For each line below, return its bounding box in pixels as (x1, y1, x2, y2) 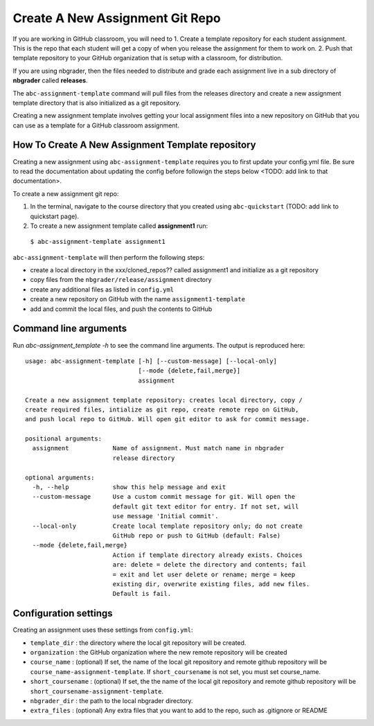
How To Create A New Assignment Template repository (12, 139, 256, 151)
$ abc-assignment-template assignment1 (30, 238, 166, 246)
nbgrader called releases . (12, 76, 88, 85)
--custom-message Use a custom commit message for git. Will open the (32, 493, 296, 501)
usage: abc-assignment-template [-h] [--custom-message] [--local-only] (25, 357, 277, 365)
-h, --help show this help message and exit (32, 484, 226, 491)
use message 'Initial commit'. (112, 513, 219, 520)
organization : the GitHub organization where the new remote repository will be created (30, 648, 287, 657)
